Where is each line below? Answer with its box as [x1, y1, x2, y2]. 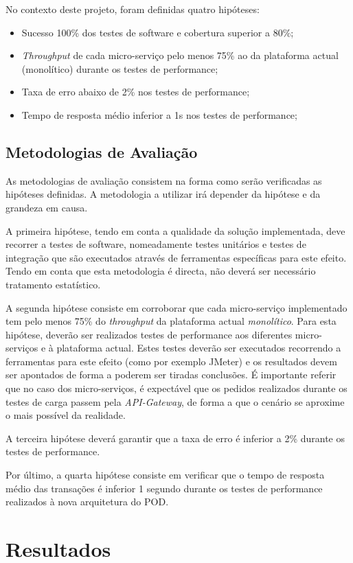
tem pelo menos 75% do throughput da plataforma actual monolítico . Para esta [5, 314, 337, 328]
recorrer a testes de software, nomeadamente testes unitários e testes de [5, 237, 306, 251]
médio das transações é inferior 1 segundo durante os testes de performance [5, 481, 323, 495]
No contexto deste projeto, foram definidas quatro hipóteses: [5, 2, 260, 16]
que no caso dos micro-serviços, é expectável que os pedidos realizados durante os [5, 381, 348, 395]
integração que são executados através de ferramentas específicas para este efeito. [5, 250, 347, 264]
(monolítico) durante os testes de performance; [21, 61, 218, 76]
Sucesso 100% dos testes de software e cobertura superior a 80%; [21, 25, 294, 39]
